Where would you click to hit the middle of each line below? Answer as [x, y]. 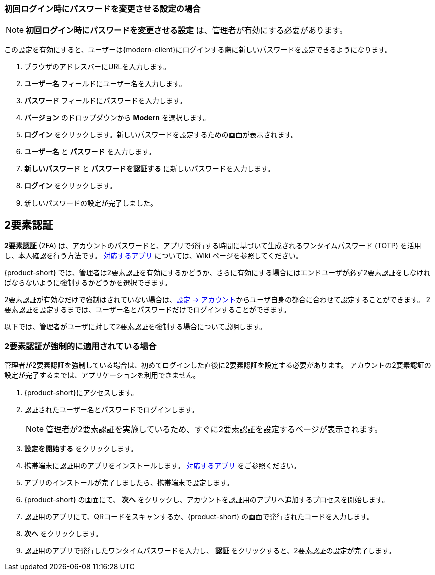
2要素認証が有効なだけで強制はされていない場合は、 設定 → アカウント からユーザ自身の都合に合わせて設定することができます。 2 [217, 300]
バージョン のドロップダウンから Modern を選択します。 [117, 118]
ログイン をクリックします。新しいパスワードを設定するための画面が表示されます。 [161, 135]
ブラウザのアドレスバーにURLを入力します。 [97, 67]
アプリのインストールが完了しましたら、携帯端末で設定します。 [129, 482]
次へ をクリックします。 [63, 533]
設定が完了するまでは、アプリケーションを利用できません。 [102, 375]
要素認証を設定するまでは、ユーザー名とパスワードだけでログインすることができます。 [147, 310]
